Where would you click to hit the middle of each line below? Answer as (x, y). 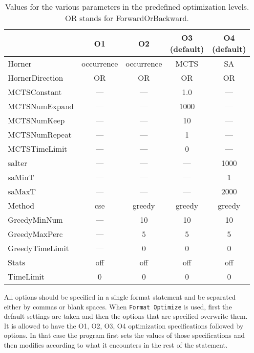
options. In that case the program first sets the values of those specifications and (125, 335)
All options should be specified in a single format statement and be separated (120, 297)
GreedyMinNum (35, 220)
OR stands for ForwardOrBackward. (127, 18)
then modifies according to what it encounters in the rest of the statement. (116, 345)
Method (21, 205)
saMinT (21, 177)
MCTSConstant (35, 92)
